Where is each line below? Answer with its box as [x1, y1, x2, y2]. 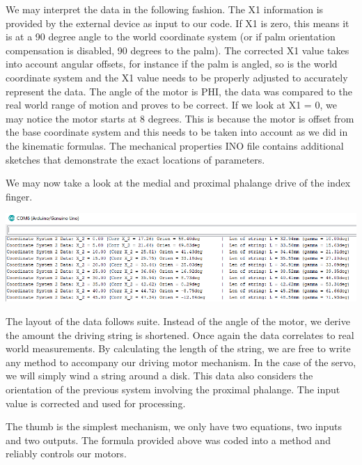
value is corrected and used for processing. [6, 395, 186, 410]
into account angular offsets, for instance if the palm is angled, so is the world [6, 56, 338, 71]
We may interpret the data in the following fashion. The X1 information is [6, 2, 324, 16]
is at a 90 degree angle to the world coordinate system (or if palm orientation [6, 29, 336, 44]
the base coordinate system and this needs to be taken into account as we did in [6, 125, 348, 139]
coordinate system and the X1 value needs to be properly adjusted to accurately [6, 70, 348, 84]
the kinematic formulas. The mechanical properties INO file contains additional [6, 138, 344, 152]
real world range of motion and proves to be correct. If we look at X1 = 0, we [6, 97, 337, 112]
